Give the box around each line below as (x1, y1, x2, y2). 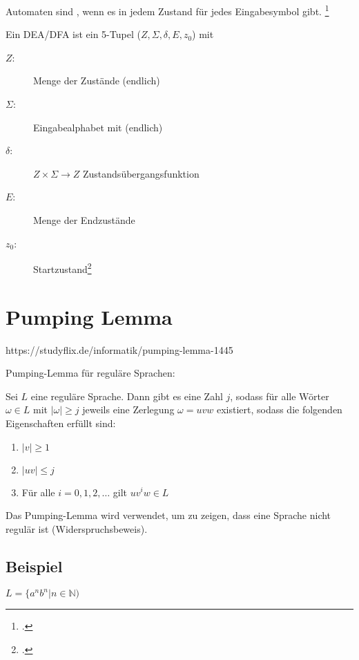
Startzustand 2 (33, 260, 92, 276)
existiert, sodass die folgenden (216, 402, 342, 417)
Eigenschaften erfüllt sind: (6, 415, 116, 430)
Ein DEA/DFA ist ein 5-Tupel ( (6, 27, 141, 41)
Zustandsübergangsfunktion (83, 166, 200, 180)
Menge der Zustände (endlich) (33, 73, 160, 88)
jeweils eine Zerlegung (82, 402, 175, 417)
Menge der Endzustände (33, 213, 135, 227)
